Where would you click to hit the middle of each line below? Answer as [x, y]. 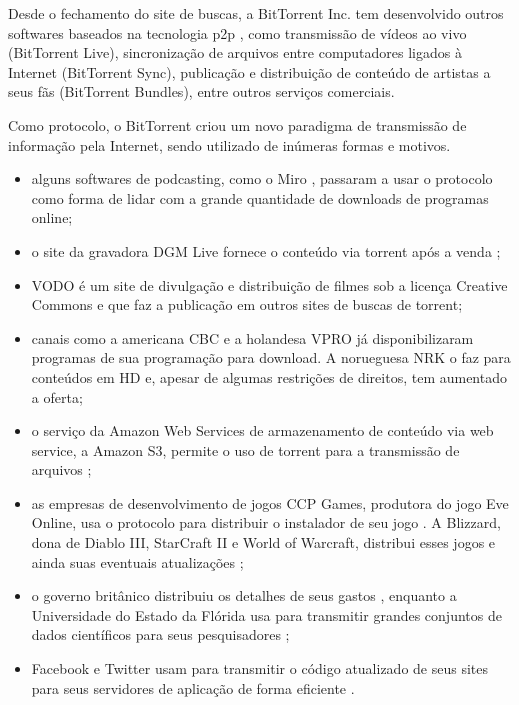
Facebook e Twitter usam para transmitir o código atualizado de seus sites [259, 668]
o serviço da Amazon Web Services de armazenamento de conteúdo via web [262, 430]
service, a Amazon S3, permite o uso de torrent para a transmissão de [245, 449]
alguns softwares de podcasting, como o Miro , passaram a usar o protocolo [262, 178]
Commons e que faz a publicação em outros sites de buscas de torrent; [247, 304]
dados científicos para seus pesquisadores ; [160, 634]
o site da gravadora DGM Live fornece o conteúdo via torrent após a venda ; [266, 250]
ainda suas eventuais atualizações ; [137, 561]
